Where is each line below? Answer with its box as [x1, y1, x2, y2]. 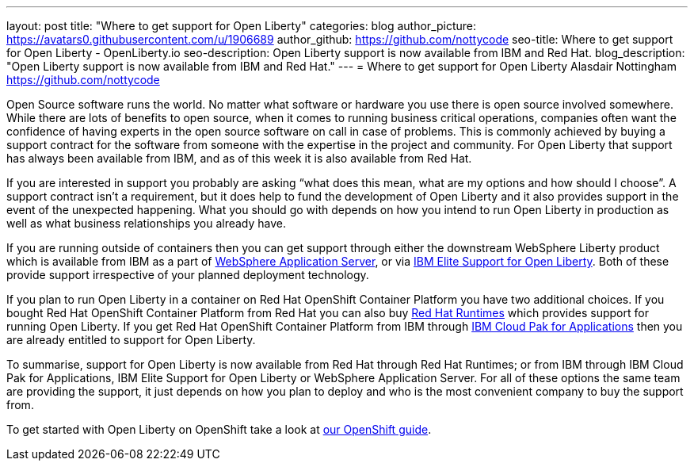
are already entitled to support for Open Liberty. [6, 333, 256, 346]
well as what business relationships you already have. [6, 216, 287, 230]
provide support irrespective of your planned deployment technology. [6, 268, 369, 281]
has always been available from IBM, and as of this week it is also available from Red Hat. [6, 151, 472, 165]
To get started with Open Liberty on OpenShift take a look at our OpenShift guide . [6, 423, 432, 436]
